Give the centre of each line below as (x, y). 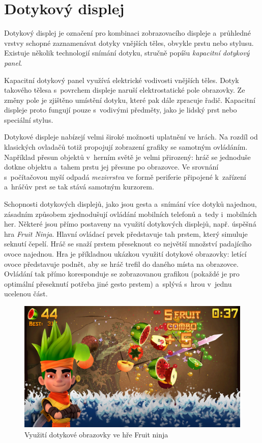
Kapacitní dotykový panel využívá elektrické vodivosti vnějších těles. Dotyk (122, 80)
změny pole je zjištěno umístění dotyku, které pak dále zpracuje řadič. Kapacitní (130, 100)
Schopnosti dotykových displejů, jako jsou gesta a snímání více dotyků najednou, (130, 204)
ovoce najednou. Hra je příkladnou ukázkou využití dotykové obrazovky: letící (125, 254)
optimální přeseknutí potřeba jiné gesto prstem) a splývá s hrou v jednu (118, 283)
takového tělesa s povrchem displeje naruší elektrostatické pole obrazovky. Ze (125, 90)
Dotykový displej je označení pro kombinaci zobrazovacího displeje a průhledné (128, 33)
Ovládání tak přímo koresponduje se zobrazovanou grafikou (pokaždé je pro (122, 274)
